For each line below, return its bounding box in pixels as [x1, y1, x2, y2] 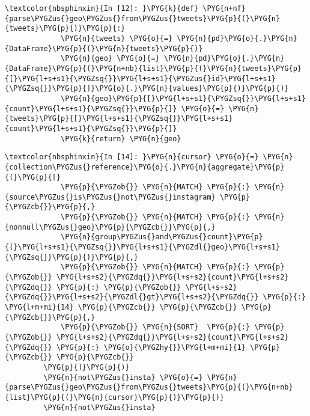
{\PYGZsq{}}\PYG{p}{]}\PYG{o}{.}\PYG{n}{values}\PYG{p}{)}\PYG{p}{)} [5, 84, 289, 93]
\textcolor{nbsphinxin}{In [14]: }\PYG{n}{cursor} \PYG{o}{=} [5, 153, 259, 162]
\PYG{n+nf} [202, 4, 246, 13]
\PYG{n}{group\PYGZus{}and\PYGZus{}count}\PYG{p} [61, 233, 263, 242]
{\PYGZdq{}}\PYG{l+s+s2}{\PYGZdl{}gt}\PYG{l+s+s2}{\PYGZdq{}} [5, 293, 259, 302]
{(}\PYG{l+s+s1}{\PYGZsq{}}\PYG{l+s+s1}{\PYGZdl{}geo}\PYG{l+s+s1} [5, 243, 281, 252]
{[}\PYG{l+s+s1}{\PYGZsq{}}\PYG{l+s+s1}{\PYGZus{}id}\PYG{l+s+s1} [5, 74, 276, 83]
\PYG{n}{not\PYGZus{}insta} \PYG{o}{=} [43, 373, 203, 382]
